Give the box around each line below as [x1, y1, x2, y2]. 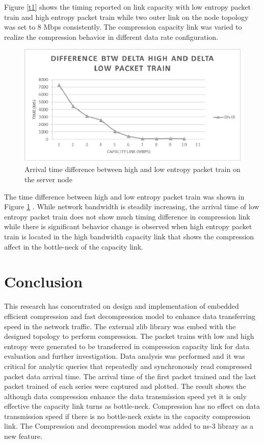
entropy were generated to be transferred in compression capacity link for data [4, 340, 250, 351]
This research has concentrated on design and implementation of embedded [4, 301, 239, 311]
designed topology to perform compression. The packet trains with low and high [4, 331, 254, 341]
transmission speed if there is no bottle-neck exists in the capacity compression [4, 410, 250, 421]
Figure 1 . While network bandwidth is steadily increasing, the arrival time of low [4, 201, 259, 212]
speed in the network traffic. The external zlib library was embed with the [4, 321, 236, 331]
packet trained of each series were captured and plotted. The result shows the [4, 381, 246, 391]
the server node [24, 174, 72, 185]
